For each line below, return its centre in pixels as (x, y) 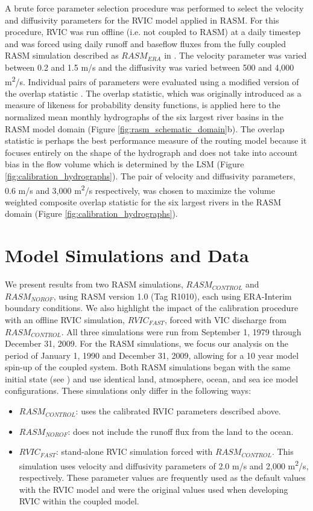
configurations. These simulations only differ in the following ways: (128, 390)
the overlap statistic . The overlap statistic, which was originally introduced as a (153, 93)
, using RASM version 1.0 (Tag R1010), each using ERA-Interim (172, 296)
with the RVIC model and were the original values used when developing (153, 489)
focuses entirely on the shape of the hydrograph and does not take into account (151, 152)
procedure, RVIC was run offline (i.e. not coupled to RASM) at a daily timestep (153, 32)
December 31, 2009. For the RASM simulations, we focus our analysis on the (147, 343)
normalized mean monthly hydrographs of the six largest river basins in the (144, 117)
